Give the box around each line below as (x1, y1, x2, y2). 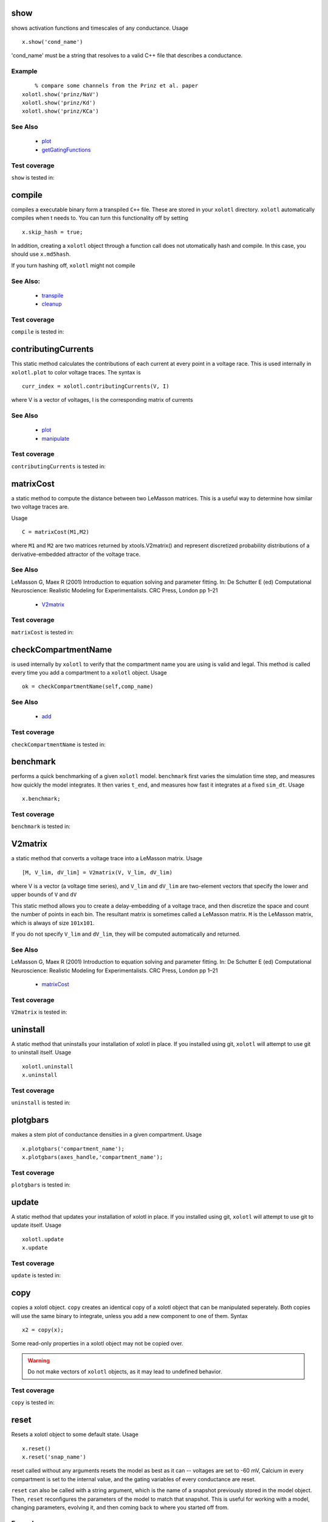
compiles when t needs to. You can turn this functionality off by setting (11, 214, 188, 222)
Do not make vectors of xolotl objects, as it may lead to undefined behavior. (27, 1368, 222, 1375)
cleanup (41, 300, 62, 307)
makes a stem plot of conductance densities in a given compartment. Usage (11, 1131, 202, 1138)
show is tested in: (11, 174, 55, 181)
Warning (27, 1356, 50, 1364)
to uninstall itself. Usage (11, 1049, 72, 1056)
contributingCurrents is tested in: (11, 463, 106, 470)
